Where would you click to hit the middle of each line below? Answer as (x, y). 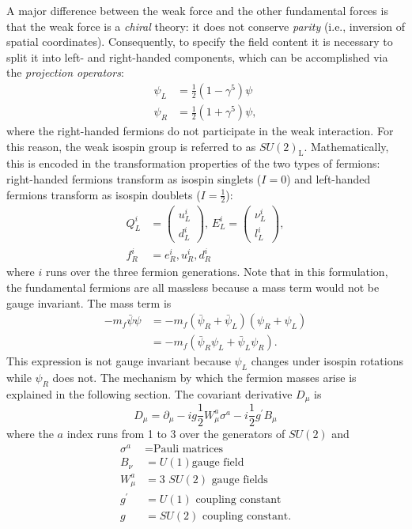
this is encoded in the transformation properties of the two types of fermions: (193, 163)
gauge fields (240, 480)
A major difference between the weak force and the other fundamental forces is (197, 10)
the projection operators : (65, 72)
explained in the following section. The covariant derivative (149, 393)
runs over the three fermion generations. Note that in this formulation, (217, 272)
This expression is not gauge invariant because (119, 361)
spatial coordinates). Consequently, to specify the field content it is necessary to (200, 42)
